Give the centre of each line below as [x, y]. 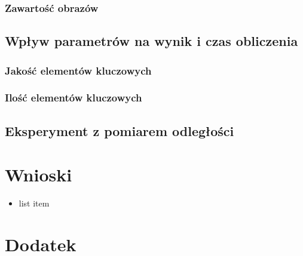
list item [34, 203]
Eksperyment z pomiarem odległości [120, 130]
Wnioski [39, 175]
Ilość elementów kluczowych [74, 98]
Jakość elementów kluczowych [78, 70]
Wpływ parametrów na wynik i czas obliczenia [151, 41]
